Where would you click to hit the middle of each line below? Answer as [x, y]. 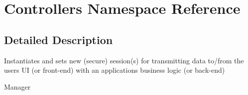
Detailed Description [59, 39]
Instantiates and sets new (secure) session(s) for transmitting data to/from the [124, 60]
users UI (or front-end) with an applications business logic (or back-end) [115, 70]
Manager [17, 86]
